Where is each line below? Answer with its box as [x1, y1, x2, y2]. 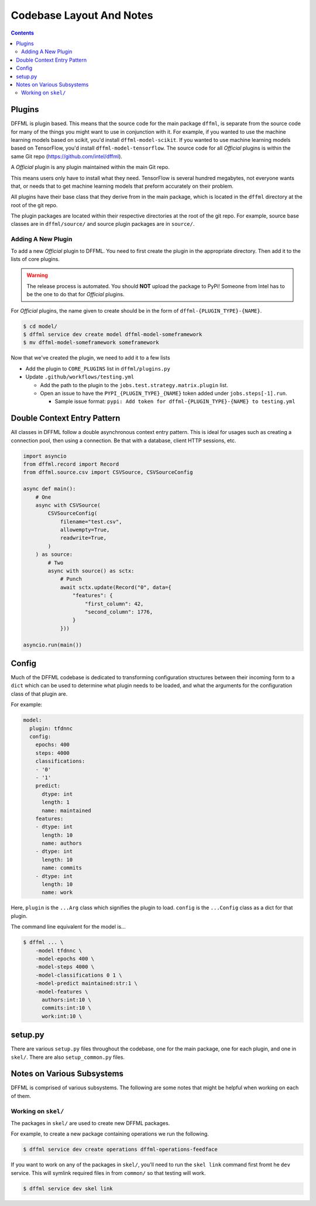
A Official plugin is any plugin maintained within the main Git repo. [11, 164, 170, 171]
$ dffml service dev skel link [23, 1185, 114, 1192]
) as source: [35, 551, 73, 558]
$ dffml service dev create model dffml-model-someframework [23, 331, 202, 337]
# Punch [60, 575, 82, 582]
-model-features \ [35, 988, 88, 995]
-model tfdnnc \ [35, 947, 82, 954]
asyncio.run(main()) [23, 641, 82, 648]
